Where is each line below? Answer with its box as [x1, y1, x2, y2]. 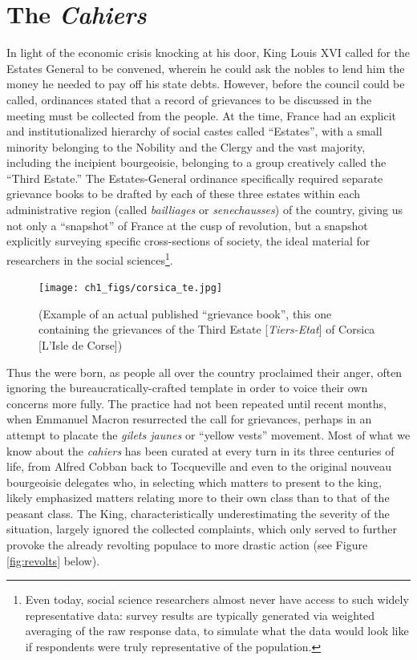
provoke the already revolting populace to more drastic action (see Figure [6, 537, 368, 553]
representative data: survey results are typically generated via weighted [25, 606, 375, 623]
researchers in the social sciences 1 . [6, 249, 173, 268]
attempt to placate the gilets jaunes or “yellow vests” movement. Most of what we [6, 426, 411, 443]
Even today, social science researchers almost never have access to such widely [25, 591, 409, 608]
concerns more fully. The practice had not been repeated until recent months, [6, 395, 387, 411]
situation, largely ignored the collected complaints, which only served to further [6, 520, 397, 537]
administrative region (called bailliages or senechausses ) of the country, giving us [6, 201, 403, 218]
